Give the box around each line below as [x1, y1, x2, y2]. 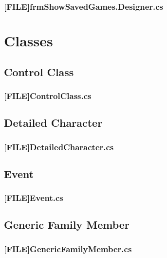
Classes [4, 31, 53, 51]
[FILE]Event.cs [4, 192, 63, 204]
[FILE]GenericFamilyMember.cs [4, 242, 132, 255]
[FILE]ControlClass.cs [4, 89, 92, 101]
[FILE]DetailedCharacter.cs [4, 140, 114, 153]
